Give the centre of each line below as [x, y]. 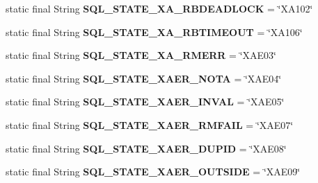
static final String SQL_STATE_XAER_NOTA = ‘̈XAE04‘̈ [144, 78]
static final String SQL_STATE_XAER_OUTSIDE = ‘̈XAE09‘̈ [153, 172]
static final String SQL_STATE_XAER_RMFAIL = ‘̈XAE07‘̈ [150, 124]
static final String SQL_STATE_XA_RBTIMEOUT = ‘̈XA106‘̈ [154, 32]
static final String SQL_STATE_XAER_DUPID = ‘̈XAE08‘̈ [146, 148]
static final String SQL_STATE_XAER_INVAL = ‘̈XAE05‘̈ [145, 102]
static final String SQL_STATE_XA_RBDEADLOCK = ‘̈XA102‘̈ [159, 8]
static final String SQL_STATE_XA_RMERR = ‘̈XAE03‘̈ [141, 55]
